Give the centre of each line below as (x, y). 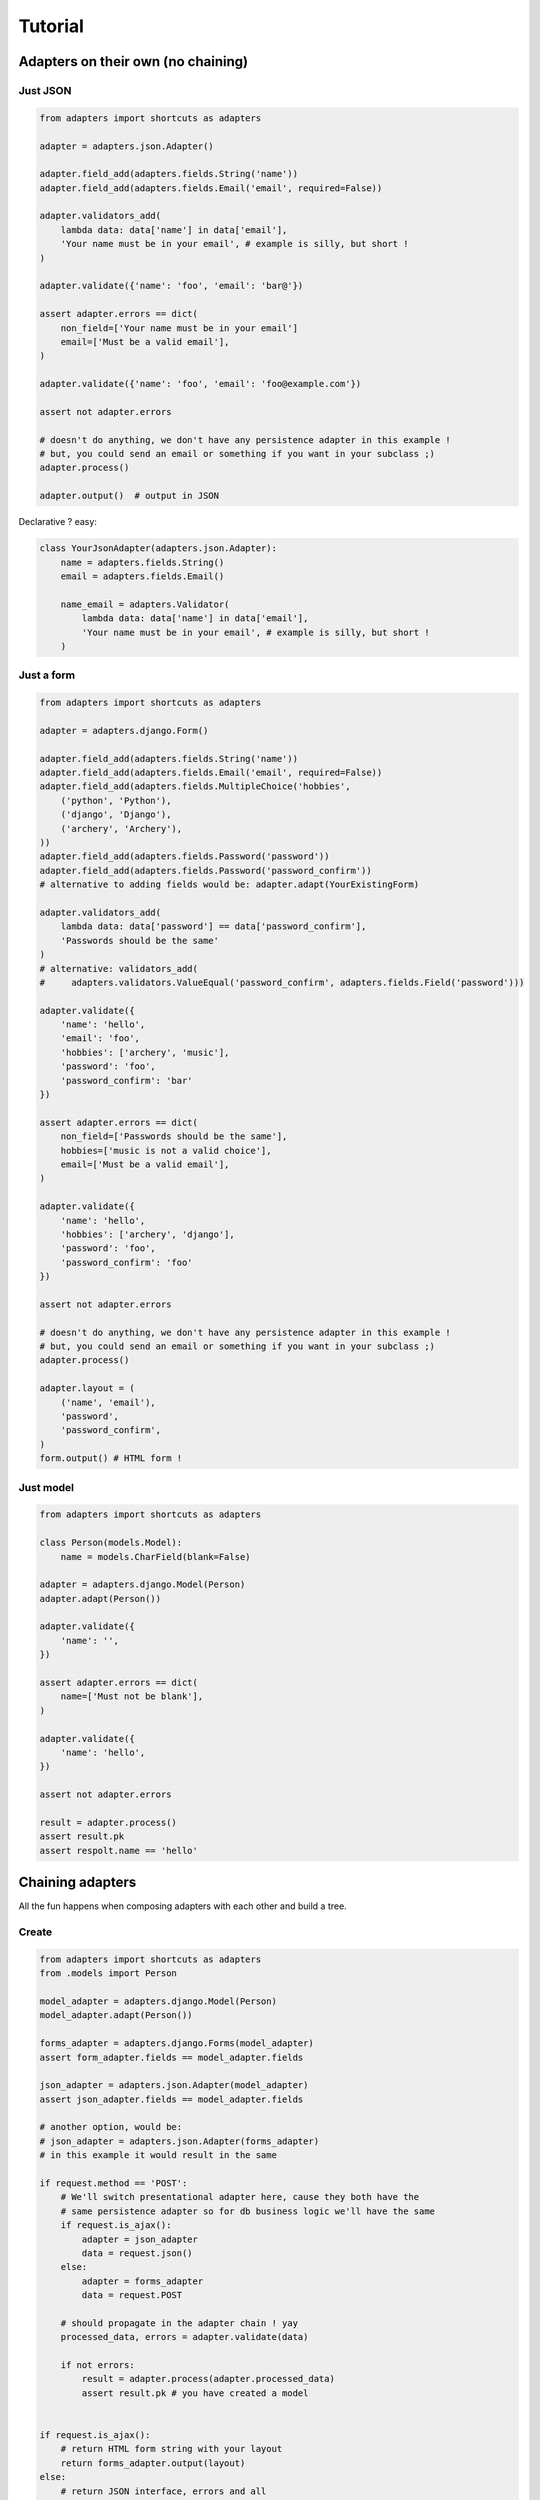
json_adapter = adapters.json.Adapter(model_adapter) (174, 2085)
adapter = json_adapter (140, 2239)
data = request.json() (137, 2253)
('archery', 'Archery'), (121, 828)
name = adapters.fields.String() (142, 562)
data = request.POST (132, 2295)
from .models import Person (108, 1973)
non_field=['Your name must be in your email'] (179, 328)
